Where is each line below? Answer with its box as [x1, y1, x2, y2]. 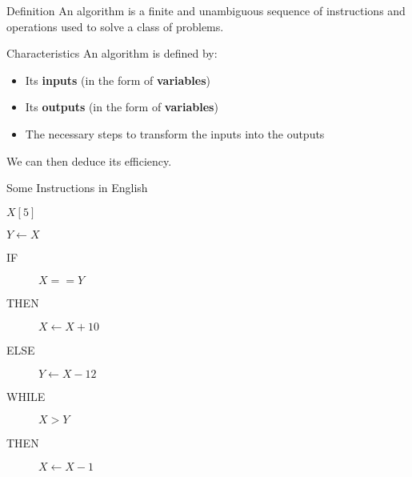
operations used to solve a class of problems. [6, 18, 224, 34]
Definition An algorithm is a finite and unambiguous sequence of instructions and [6, 2, 406, 18]
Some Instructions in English [6, 179, 148, 196]
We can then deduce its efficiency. [6, 152, 172, 169]
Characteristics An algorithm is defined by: [6, 45, 218, 62]
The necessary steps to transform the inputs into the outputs [25, 125, 325, 142]
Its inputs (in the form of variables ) [25, 71, 210, 88]
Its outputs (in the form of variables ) [25, 98, 218, 115]
